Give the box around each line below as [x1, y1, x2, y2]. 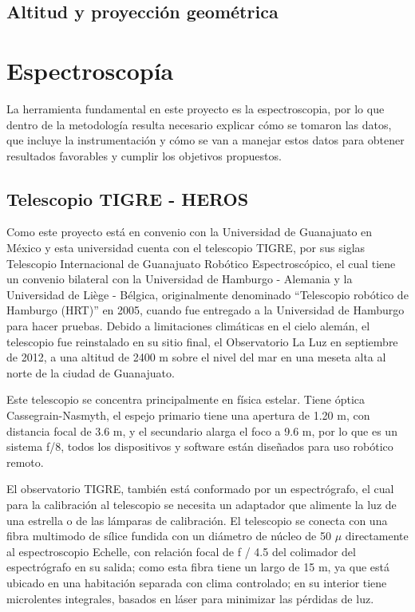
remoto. [6, 453, 44, 470]
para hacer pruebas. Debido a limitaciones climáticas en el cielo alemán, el [6, 318, 370, 334]
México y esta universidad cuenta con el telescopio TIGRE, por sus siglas [6, 239, 366, 256]
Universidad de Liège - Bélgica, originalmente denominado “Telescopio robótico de [6, 286, 409, 302]
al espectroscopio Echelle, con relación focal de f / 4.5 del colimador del [6, 543, 356, 559]
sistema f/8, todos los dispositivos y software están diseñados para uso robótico [6, 438, 393, 455]
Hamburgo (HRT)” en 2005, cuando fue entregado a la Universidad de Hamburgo [6, 302, 405, 318]
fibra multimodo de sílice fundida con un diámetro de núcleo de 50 [6, 527, 331, 544]
